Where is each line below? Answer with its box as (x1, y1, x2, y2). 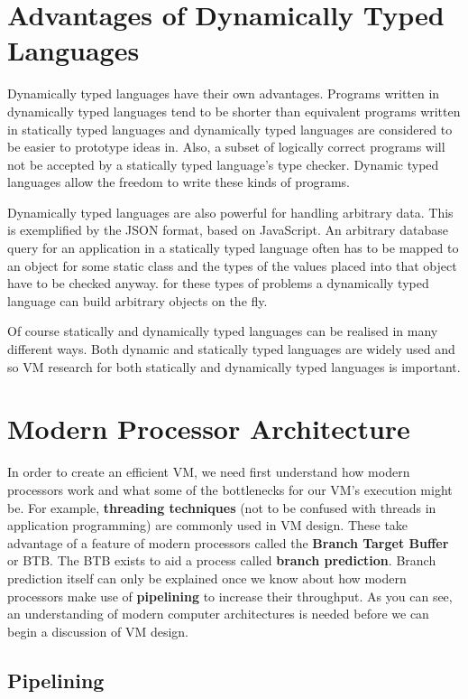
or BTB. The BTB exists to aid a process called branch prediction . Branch (7, 551, 436, 570)
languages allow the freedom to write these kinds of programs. (7, 172, 351, 191)
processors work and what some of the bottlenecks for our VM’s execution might (7, 480, 453, 499)
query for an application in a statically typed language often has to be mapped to (7, 238, 459, 257)
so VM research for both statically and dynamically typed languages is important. (7, 357, 461, 376)
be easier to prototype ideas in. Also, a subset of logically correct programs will (7, 137, 445, 156)
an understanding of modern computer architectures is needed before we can (7, 604, 429, 623)
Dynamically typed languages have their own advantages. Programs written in (7, 84, 440, 103)
